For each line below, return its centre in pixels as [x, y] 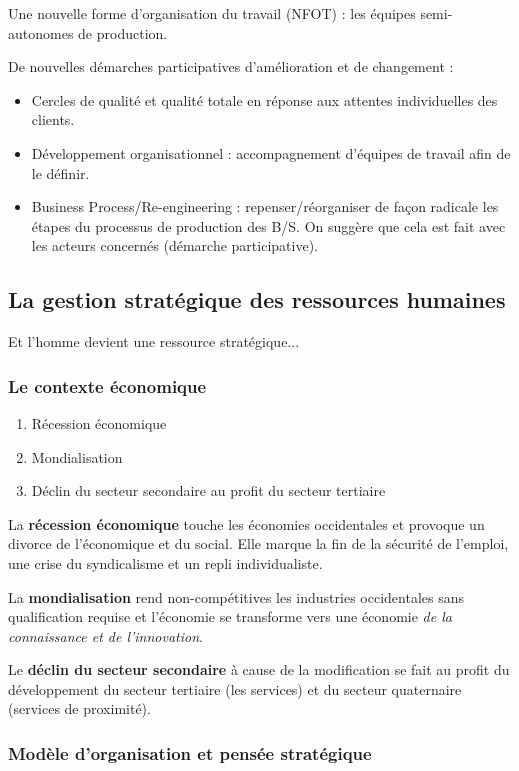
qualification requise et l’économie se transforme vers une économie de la [230, 616]
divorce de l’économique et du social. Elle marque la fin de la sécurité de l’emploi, [258, 543]
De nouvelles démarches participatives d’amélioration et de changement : [231, 66]
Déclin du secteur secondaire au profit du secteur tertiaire [208, 490]
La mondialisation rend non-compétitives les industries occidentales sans [236, 596]
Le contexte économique [107, 385]
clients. [53, 119]
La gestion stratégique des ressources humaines [257, 299]
